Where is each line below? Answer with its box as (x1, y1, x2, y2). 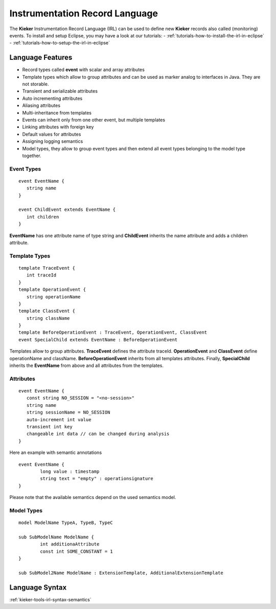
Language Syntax (9, 583, 67, 592)
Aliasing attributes (22, 102, 61, 108)
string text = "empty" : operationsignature (40, 476, 153, 482)
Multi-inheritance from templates (22, 110, 92, 116)
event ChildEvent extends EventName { (18, 207, 116, 212)
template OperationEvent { (18, 287, 86, 293)
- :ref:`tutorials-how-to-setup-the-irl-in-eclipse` (9, 40, 110, 46)
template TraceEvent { (18, 265, 76, 271)
